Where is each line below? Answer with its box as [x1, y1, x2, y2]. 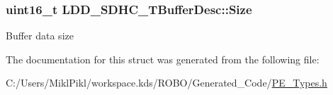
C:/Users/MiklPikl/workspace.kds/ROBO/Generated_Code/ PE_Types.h [6, 75, 327, 90]
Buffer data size [6, 28, 74, 43]
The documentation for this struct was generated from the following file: [6, 51, 320, 66]
